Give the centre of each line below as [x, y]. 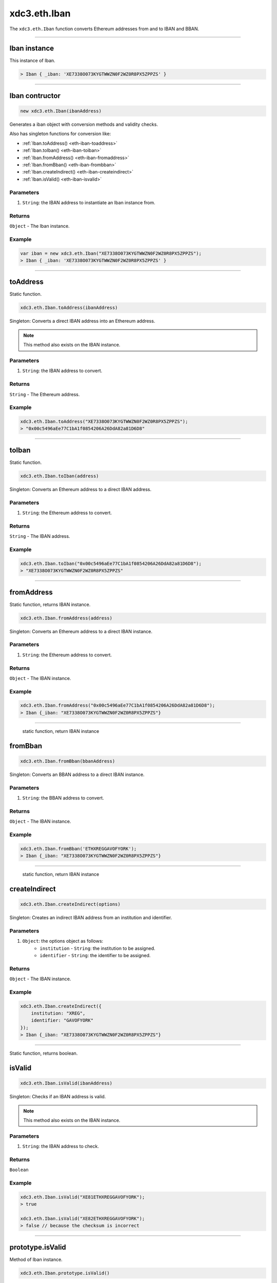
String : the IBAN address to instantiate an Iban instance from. [89, 202]
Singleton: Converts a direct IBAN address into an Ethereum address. [82, 321]
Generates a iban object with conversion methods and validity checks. [84, 124]
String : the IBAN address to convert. [62, 371]
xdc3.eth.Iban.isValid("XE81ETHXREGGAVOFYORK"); [83, 1197]
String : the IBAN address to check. [61, 1146]
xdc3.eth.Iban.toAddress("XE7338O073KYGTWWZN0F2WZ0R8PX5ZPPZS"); [104, 422]
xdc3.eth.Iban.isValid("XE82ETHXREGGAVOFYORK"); [83, 1218]
